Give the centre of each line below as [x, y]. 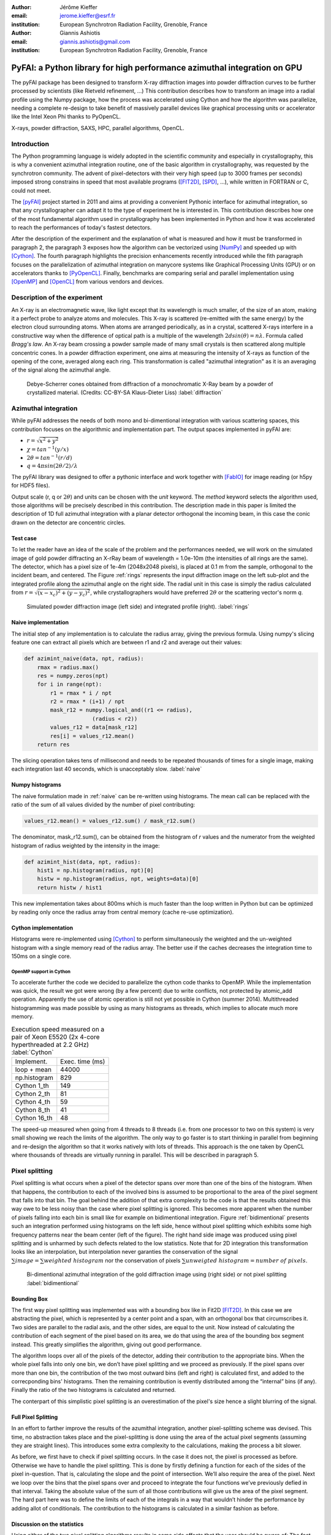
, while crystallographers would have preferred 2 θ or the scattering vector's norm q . [196, 593]
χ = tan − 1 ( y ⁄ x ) [48, 449]
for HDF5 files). [31, 486]
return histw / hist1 [70, 888]
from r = [22, 593]
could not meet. [31, 190]
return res [53, 745]
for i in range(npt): [70, 684]
